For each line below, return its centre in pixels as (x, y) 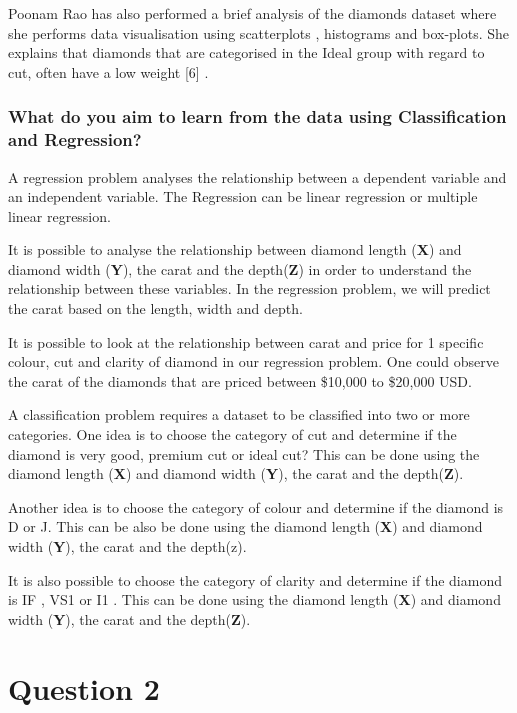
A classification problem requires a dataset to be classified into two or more (239, 414)
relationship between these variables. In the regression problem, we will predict (249, 288)
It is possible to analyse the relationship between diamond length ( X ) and (235, 249)
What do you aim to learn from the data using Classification (257, 116)
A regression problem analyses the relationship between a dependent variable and (257, 176)
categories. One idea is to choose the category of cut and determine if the (232, 434)
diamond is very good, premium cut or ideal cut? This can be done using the (244, 453)
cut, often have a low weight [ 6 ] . (108, 71)
